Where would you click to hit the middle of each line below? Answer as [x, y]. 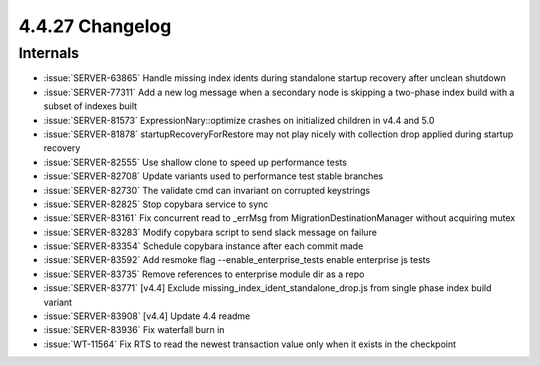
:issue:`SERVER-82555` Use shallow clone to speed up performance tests [195, 162]
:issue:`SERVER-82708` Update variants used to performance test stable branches [213, 176]
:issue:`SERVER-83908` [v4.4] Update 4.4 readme [147, 316]
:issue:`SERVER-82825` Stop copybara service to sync [156, 204]
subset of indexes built [90, 106]
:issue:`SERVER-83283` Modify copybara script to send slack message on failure [210, 232]
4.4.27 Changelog [95, 26]
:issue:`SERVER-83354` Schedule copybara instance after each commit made [203, 246]
